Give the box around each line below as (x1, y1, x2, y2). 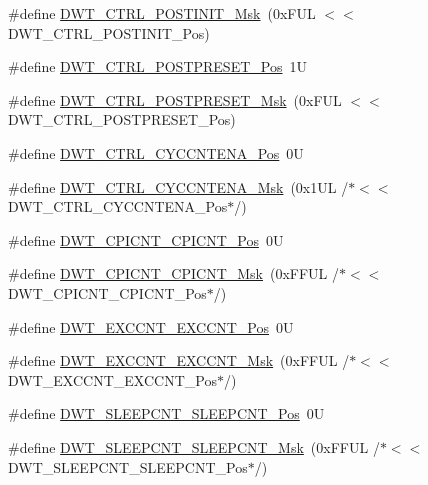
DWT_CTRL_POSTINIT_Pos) (8, 22, 210, 43)
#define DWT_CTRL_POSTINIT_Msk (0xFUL (8, 3, 316, 23)
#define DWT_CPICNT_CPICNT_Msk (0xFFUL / (8, 263, 340, 284)
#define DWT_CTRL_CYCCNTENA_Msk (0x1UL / (8, 176, 349, 197)
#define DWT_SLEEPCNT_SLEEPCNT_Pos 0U (8, 403, 325, 424)
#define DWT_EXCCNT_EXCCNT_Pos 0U (8, 316, 294, 337)
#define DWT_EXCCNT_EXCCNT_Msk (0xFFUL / (8, 350, 350, 371)
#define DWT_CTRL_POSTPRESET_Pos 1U (8, 56, 307, 77)
